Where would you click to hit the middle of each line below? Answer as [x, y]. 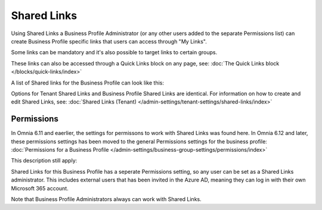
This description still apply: [44, 161]
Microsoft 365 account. [40, 188]
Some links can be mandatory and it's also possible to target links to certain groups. [114, 52]
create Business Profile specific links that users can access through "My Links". [109, 41]
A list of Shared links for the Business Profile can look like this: [87, 83]
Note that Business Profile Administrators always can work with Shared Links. [106, 199]
